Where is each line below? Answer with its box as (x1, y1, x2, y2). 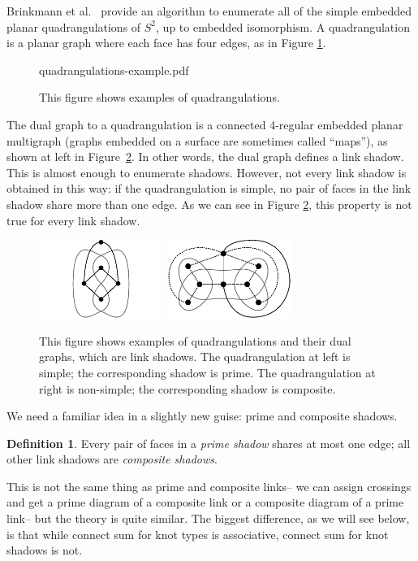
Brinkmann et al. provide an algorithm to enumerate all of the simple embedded (6, 2, 412, 19)
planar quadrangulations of (6, 18, 141, 35)
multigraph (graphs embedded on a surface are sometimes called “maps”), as (6, 132, 388, 149)
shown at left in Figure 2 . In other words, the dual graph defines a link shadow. (6, 148, 404, 165)
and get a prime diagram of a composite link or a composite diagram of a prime (6, 494, 404, 511)
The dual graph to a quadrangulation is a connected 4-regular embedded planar (6, 115, 403, 133)
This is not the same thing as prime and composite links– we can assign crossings (6, 477, 412, 494)
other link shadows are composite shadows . (6, 450, 218, 467)
